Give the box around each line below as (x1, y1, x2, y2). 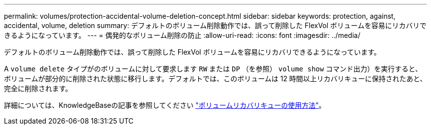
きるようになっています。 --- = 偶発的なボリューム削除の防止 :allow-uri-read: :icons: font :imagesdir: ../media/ (4, 31, 361, 39)
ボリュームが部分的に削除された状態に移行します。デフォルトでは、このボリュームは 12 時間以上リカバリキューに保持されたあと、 (4, 74, 427, 83)
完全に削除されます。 (4, 84, 72, 93)
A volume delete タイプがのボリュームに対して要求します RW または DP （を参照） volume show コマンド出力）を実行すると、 (4, 64, 422, 73)
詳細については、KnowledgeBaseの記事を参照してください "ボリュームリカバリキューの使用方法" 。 (4, 101, 326, 109)
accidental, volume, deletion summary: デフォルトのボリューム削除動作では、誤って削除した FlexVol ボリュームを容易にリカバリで (4, 21, 427, 30)
